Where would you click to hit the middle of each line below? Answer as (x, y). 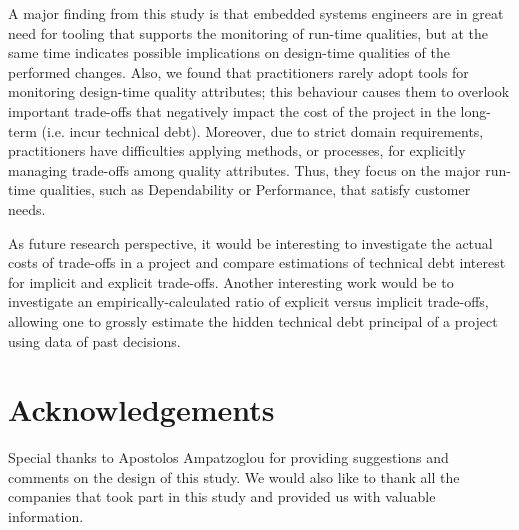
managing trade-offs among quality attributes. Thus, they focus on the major (244, 169)
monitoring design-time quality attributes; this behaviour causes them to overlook (259, 91)
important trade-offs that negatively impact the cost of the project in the (232, 110)
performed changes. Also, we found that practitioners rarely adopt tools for (238, 71)
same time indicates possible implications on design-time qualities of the (229, 52)
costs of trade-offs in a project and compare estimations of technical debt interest (257, 262)
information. (46, 516)
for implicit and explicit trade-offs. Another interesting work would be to (231, 281)
